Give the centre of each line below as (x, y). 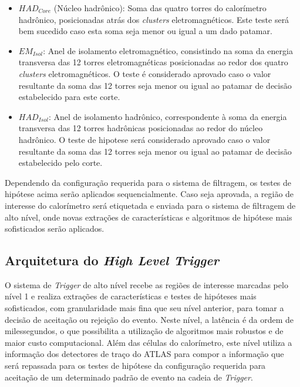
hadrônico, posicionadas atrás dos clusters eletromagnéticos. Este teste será (154, 19)
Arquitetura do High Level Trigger (112, 260)
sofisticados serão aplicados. (55, 228)
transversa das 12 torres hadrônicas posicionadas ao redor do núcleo (141, 128)
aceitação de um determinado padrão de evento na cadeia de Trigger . (129, 377)
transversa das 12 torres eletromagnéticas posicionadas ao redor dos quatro (153, 62)
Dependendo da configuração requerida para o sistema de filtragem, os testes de (148, 182)
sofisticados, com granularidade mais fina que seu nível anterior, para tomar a (144, 308)
